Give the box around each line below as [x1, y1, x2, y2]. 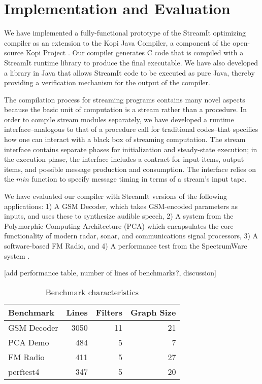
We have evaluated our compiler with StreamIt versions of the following [4, 191, 227, 201]
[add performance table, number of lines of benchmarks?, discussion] [4, 267, 216, 278]
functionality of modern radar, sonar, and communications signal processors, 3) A [4, 230, 258, 241]
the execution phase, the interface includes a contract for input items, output [4, 154, 244, 164]
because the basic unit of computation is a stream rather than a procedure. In [4, 104, 247, 115]
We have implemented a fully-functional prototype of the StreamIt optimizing [4, 27, 246, 38]
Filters [95, 306, 122, 318]
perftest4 [8, 365, 40, 377]
